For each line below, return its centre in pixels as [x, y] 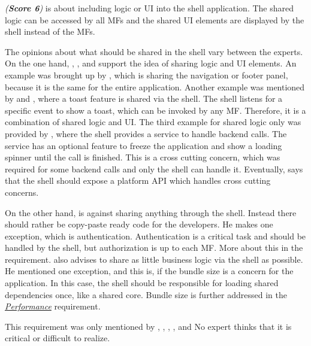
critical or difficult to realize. [58, 338]
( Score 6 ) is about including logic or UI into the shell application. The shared [149, 8]
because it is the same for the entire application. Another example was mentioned [155, 86]
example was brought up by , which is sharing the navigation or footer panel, [147, 75]
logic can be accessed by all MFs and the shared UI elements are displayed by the [155, 19]
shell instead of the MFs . [50, 31]
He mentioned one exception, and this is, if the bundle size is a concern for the [149, 271]
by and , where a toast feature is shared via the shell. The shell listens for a [144, 98]
